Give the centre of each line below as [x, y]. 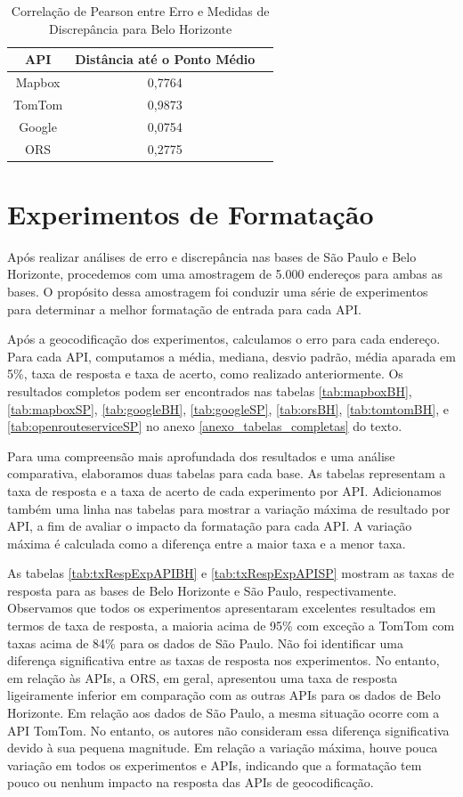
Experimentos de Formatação [191, 213]
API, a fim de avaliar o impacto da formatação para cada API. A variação [210, 526]
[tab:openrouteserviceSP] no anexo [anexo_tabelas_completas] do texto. [205, 426]
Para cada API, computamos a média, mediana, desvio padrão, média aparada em [231, 356]
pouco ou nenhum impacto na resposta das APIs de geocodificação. [191, 782]
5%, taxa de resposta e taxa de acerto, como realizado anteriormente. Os [205, 374]
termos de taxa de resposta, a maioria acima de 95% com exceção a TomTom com [231, 626]
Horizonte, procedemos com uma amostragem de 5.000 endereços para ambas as [225, 274]
